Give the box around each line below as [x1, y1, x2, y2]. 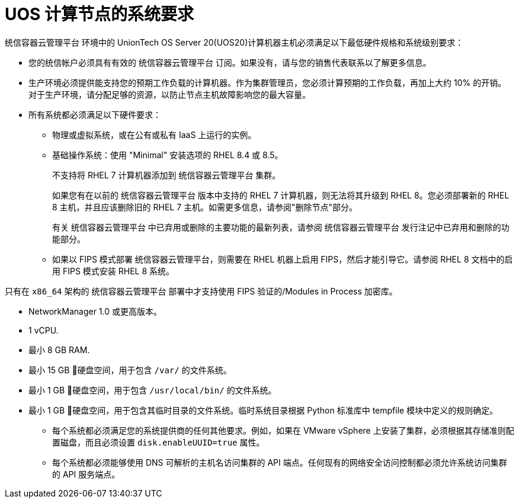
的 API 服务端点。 [52, 469, 120, 479]
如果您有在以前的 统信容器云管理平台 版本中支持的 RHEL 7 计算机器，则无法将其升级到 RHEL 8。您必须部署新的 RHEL [52, 190, 510, 200]
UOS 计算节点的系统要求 [5, 4, 194, 24]
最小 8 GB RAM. [28, 344, 90, 355]
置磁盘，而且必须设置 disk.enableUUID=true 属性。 [52, 437, 265, 447]
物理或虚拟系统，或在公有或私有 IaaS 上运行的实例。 [52, 129, 257, 140]
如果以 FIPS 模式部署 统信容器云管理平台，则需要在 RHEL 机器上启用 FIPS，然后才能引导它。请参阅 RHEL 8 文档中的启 [52, 254, 513, 264]
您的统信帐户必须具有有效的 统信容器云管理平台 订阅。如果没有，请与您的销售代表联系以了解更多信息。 [28, 57, 431, 68]
